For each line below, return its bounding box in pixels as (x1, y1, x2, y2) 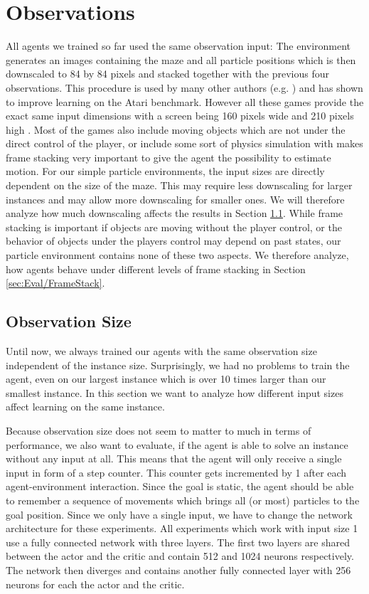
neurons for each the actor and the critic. (6, 576, 185, 591)
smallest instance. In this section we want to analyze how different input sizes (6, 385, 343, 400)
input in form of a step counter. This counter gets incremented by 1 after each (6, 465, 347, 479)
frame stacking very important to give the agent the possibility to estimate (6, 149, 331, 164)
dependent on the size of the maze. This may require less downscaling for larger (6, 178, 353, 193)
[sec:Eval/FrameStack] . (6, 275, 105, 290)
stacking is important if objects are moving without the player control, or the (6, 219, 342, 234)
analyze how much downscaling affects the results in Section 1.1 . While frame (6, 206, 343, 221)
